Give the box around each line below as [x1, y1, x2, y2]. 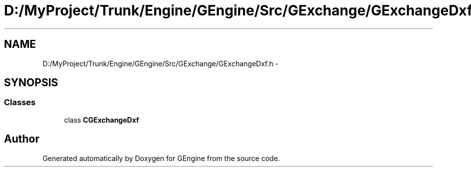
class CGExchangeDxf [64, 115, 139, 124]
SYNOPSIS [4, 76, 58, 89]
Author [4, 133, 39, 146]
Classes [4, 97, 36, 108]
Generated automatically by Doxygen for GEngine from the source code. [42, 154, 280, 163]
